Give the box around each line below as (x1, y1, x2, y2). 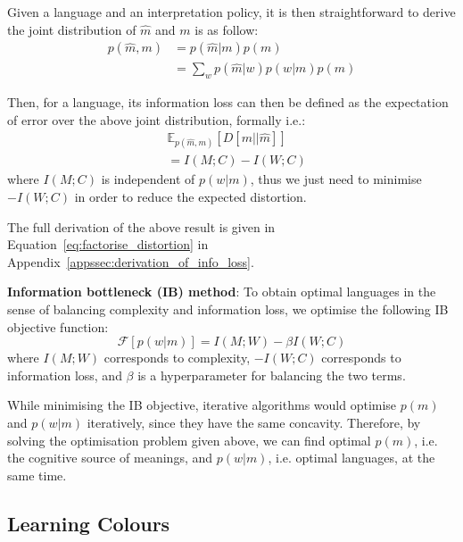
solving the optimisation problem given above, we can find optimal (7, 430, 371, 449)
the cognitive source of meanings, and (7, 448, 213, 467)
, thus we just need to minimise (250, 170, 422, 188)
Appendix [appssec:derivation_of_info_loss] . (7, 252, 254, 271)
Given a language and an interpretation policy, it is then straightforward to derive (7, 3, 456, 21)
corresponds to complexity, (103, 348, 251, 367)
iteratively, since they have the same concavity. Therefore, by (87, 413, 421, 432)
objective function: (7, 317, 109, 336)
